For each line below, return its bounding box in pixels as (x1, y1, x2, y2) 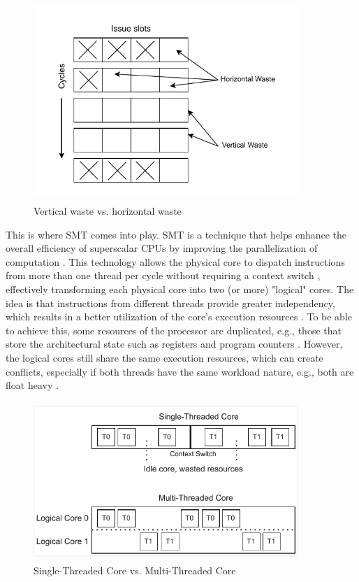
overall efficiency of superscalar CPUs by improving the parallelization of (6, 241, 318, 255)
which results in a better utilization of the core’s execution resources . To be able (6, 309, 352, 324)
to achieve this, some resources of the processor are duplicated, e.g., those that (6, 322, 342, 337)
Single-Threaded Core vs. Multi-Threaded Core (34, 563, 236, 578)
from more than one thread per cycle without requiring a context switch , (6, 268, 321, 283)
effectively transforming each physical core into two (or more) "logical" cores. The (6, 282, 354, 297)
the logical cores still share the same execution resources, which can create (6, 350, 323, 364)
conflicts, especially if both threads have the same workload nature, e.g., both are (6, 364, 354, 378)
